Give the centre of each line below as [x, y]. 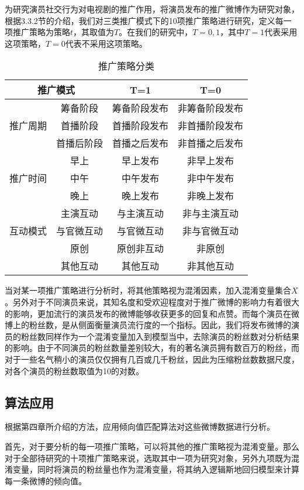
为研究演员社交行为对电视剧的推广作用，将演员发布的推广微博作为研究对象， [152, 9]
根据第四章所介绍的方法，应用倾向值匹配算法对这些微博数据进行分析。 [140, 427]
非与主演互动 [211, 213]
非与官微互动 [211, 231]
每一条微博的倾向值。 [46, 480]
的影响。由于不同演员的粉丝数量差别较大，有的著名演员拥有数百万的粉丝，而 [152, 348]
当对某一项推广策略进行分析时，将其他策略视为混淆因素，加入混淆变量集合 [148, 290]
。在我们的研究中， [156, 32]
